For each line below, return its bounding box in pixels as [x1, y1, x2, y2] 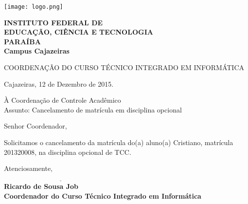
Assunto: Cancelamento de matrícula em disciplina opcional [4, 104, 182, 114]
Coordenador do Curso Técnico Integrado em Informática [4, 190, 201, 201]
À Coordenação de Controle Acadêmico [4, 95, 121, 105]
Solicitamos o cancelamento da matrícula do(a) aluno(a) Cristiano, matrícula [4, 137, 233, 147]
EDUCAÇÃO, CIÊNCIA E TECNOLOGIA [4, 27, 153, 37]
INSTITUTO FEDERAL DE [4, 17, 103, 27]
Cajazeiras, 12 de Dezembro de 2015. [4, 78, 114, 89]
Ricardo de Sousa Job [4, 181, 79, 191]
